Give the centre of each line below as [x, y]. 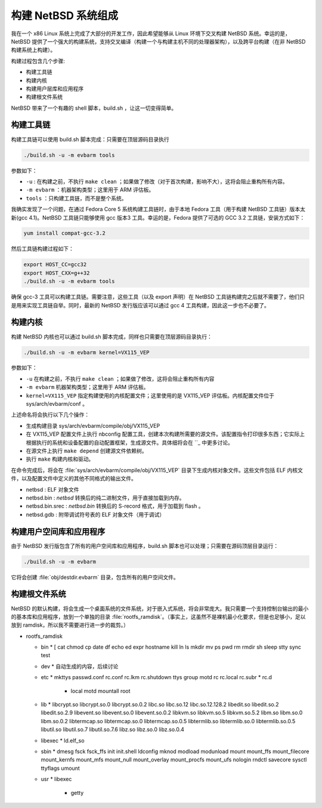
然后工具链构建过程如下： [42, 249]
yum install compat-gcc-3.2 [64, 233]
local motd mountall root [100, 691]
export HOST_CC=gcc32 [55, 265]
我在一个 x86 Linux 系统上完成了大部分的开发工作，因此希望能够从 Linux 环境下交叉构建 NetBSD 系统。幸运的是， [151, 33]
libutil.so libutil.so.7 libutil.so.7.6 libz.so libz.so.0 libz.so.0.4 [113, 730]
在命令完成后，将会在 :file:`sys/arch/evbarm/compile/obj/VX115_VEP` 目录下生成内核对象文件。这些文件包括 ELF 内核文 [157, 470]
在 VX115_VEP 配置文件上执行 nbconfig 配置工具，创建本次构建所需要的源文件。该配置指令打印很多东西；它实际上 [165, 434]
